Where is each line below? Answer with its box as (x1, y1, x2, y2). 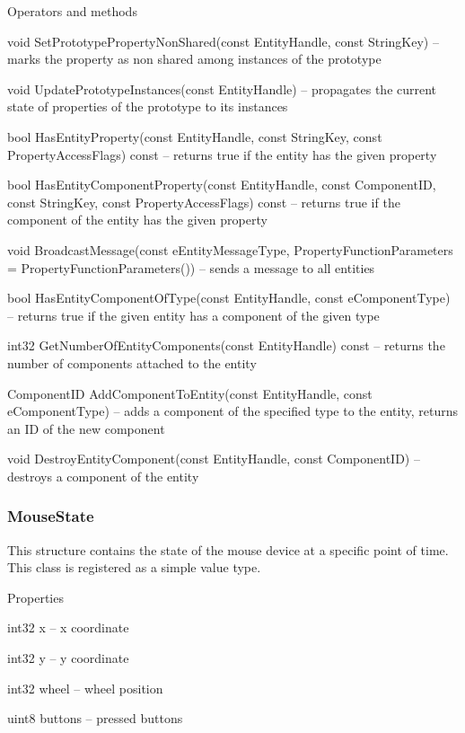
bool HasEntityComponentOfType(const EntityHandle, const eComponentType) (7, 288, 451, 307)
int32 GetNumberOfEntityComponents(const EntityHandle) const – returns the (7, 336, 445, 355)
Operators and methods (7, 2, 137, 20)
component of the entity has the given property (7, 210, 268, 229)
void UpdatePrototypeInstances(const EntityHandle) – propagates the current (7, 79, 437, 98)
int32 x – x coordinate (7, 618, 129, 637)
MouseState (7, 505, 94, 527)
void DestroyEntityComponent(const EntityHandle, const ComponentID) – (7, 449, 420, 468)
